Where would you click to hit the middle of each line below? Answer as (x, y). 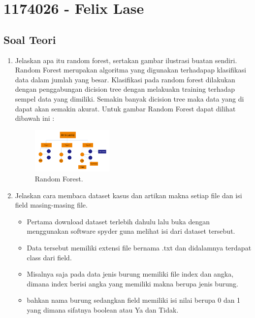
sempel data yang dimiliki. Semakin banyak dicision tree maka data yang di (129, 98)
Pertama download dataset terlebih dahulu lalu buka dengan (118, 221)
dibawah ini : (35, 118)
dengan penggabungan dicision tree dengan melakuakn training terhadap (125, 89)
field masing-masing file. (51, 205)
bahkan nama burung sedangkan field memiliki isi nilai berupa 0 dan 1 (134, 300)
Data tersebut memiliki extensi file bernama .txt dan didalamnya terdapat (139, 247)
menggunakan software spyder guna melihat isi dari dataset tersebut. (131, 231)
